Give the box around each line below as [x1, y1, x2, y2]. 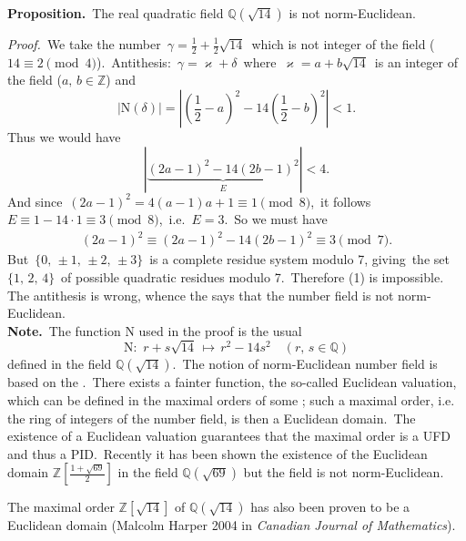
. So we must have [224, 209, 328, 229]
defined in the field [7, 354, 112, 373]
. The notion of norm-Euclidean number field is [172, 354, 438, 373]
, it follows [310, 191, 371, 210]
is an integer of [374, 52, 458, 71]
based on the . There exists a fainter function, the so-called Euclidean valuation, [7, 373, 457, 392]
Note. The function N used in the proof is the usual [7, 321, 302, 340]
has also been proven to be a [250, 497, 410, 516]
